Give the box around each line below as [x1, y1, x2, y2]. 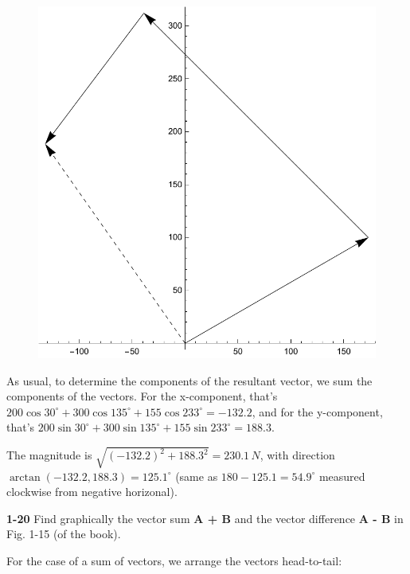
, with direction [260, 447, 335, 463]
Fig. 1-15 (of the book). [6, 525, 121, 542]
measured [318, 467, 365, 484]
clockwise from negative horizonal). [6, 483, 178, 500]
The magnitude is [6, 447, 92, 463]
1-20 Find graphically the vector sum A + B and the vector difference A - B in [6, 510, 404, 526]
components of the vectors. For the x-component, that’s [6, 388, 278, 404]
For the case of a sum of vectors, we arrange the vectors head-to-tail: [6, 552, 342, 568]
